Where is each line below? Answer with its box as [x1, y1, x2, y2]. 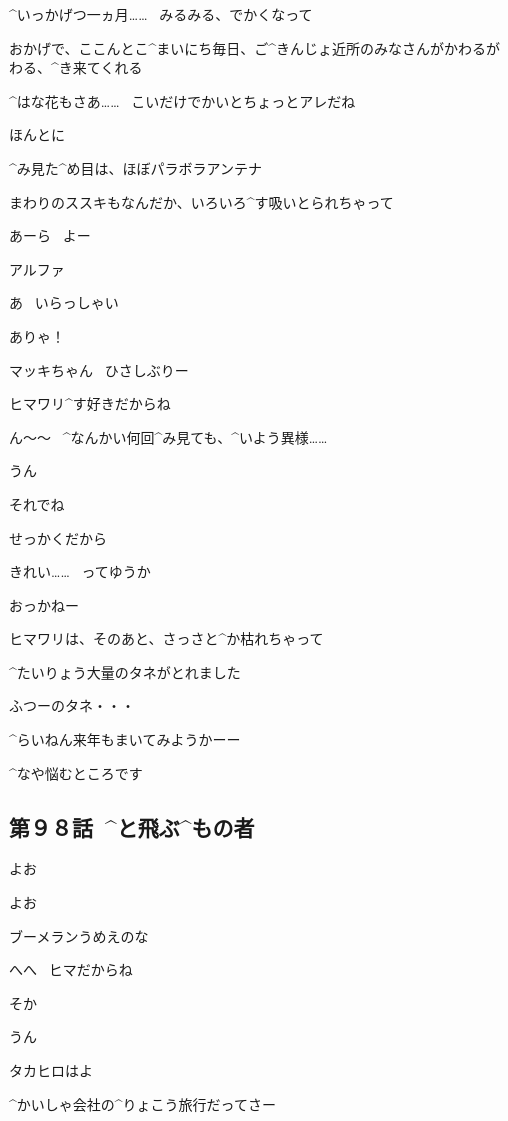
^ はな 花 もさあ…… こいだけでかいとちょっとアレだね [9, 90, 356, 111]
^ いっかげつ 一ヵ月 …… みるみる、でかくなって [9, 4, 313, 24]
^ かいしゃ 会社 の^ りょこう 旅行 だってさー [9, 1093, 276, 1114]
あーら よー [9, 225, 91, 246]
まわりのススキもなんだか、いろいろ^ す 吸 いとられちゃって [9, 191, 394, 212]
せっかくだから [9, 527, 107, 548]
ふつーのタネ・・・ [9, 695, 135, 716]
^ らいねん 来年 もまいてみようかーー [9, 729, 241, 750]
